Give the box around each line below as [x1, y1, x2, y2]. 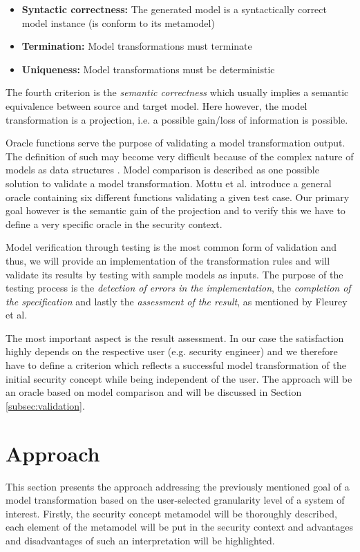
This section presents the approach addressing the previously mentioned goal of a [6, 479, 350, 493]
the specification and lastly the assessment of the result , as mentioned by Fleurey [6, 294, 348, 308]
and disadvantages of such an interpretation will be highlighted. [6, 533, 275, 547]
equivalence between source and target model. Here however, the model [6, 98, 307, 113]
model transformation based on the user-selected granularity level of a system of [6, 493, 345, 507]
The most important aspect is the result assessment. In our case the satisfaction [6, 330, 344, 345]
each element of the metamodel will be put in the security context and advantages [6, 520, 353, 534]
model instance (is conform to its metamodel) [21, 15, 215, 30]
